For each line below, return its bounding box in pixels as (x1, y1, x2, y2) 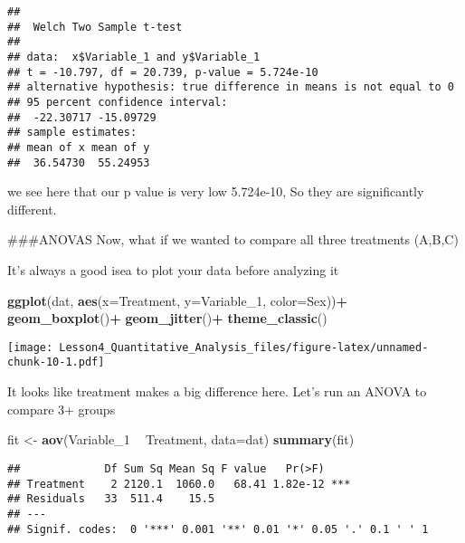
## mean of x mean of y (7, 140, 150, 154)
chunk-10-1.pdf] (7, 356, 105, 369)
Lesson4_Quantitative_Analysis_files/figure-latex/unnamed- (59, 340, 429, 354)
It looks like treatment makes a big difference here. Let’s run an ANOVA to (7, 382, 427, 401)
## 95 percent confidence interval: (7, 95, 228, 109)
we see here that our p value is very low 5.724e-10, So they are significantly (7, 182, 424, 201)
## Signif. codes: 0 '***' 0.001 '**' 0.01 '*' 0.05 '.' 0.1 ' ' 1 (7, 522, 429, 536)
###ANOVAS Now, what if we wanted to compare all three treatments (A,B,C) (7, 230, 459, 249)
